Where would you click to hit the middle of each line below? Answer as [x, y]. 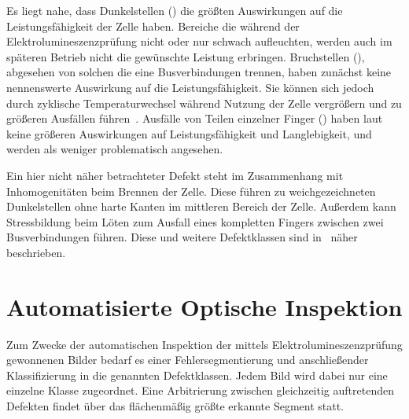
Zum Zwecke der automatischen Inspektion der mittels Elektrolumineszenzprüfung [204, 344]
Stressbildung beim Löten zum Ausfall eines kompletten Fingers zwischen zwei [195, 221]
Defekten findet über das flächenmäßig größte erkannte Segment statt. [175, 406]
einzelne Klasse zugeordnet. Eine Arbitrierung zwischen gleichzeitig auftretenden [200, 390]
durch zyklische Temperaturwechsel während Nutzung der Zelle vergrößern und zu [204, 103]
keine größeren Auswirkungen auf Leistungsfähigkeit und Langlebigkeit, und [189, 133]
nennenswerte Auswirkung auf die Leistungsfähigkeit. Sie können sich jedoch [190, 87]
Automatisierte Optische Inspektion [204, 306]
